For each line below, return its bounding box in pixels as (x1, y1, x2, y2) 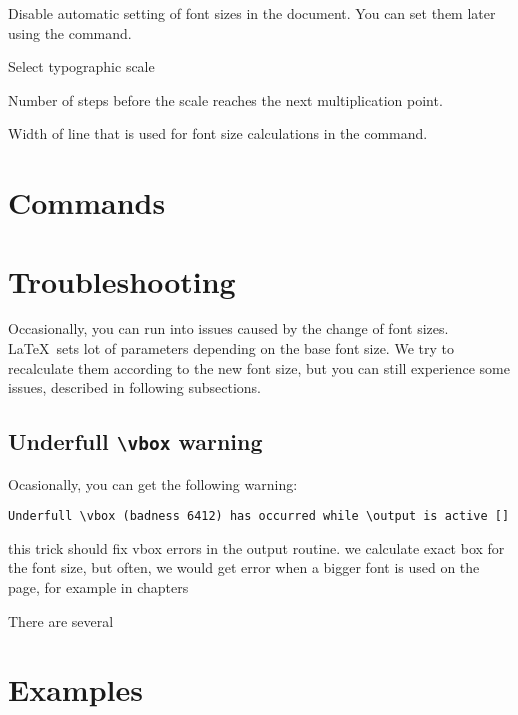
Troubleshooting (8, 260, 236, 301)
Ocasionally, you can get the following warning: (8, 473, 298, 494)
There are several (8, 610, 114, 631)
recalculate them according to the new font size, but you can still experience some (8, 357, 510, 378)
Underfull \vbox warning (8, 426, 263, 457)
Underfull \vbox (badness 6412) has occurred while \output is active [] (8, 509, 510, 524)
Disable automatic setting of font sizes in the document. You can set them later (8, 3, 496, 23)
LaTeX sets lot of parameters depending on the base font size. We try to (8, 338, 454, 359)
